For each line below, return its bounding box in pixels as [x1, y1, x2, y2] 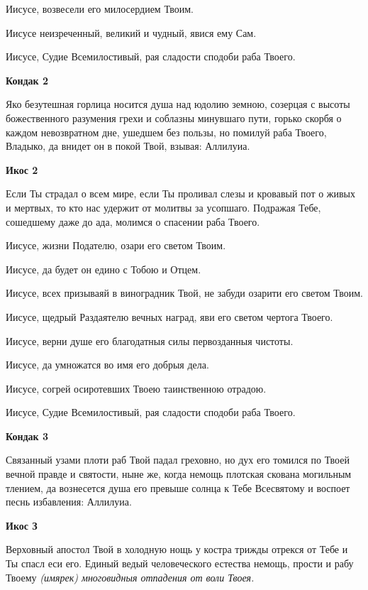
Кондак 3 [6, 428, 49, 443]
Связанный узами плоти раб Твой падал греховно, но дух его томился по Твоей [6, 452, 350, 467]
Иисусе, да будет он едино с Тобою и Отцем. [6, 261, 201, 276]
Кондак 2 [6, 72, 49, 87]
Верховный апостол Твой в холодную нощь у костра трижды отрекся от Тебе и [6, 542, 348, 557]
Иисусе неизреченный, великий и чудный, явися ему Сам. [6, 25, 257, 40]
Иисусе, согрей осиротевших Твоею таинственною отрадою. [6, 381, 267, 395]
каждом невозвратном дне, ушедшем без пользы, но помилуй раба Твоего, [6, 124, 327, 139]
